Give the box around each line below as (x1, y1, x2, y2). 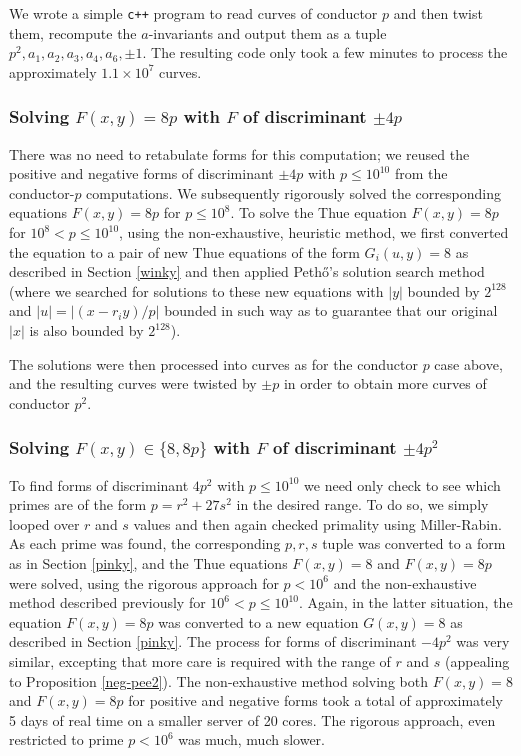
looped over (9, 513, 80, 534)
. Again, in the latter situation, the (298, 592, 513, 613)
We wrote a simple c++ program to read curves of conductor (9, 3, 378, 23)
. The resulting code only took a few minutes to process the (142, 42, 508, 63)
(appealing (445, 650, 510, 671)
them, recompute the (9, 22, 137, 43)
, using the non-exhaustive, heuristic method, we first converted (119, 222, 509, 243)
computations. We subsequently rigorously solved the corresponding (86, 182, 501, 203)
